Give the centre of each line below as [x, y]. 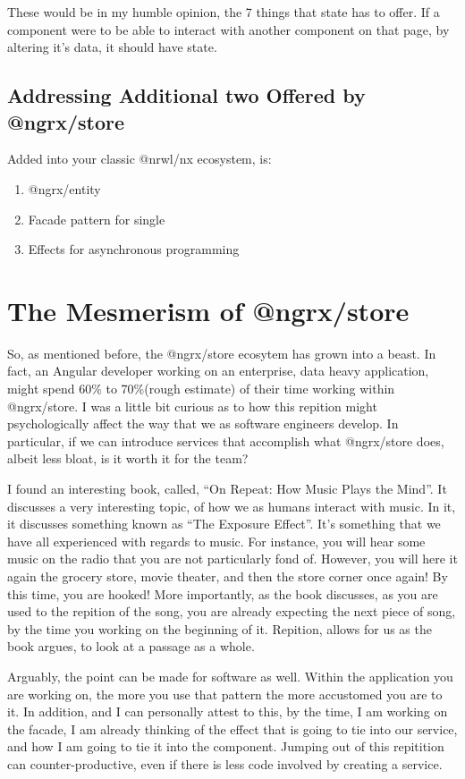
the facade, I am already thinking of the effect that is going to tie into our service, [232, 728]
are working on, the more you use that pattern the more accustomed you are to [225, 694]
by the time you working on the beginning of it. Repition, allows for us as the [220, 628]
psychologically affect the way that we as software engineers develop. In [203, 423]
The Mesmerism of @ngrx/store [208, 310]
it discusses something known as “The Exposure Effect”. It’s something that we [224, 524]
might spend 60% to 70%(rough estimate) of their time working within [201, 389]
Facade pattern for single [97, 219]
